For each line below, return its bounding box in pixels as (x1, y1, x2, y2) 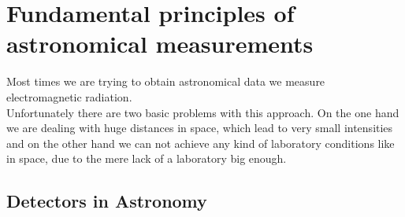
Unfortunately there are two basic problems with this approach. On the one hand (6, 104, 399, 120)
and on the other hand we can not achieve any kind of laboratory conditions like (6, 134, 395, 151)
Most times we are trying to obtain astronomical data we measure (6, 73, 325, 90)
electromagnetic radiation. (6, 88, 132, 105)
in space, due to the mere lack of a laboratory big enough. (6, 150, 287, 167)
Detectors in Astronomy (6, 189, 207, 213)
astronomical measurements (6, 28, 314, 60)
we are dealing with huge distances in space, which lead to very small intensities (6, 120, 393, 136)
